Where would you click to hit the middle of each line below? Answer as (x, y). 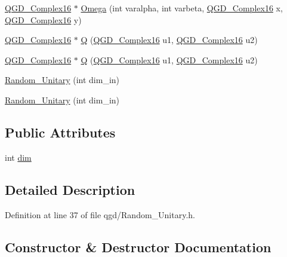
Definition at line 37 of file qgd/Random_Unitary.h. (100, 214)
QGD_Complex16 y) (43, 19)
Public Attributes (60, 132)
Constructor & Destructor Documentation (138, 247)
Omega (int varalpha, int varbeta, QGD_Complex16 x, (182, 8)
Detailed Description (70, 189)
